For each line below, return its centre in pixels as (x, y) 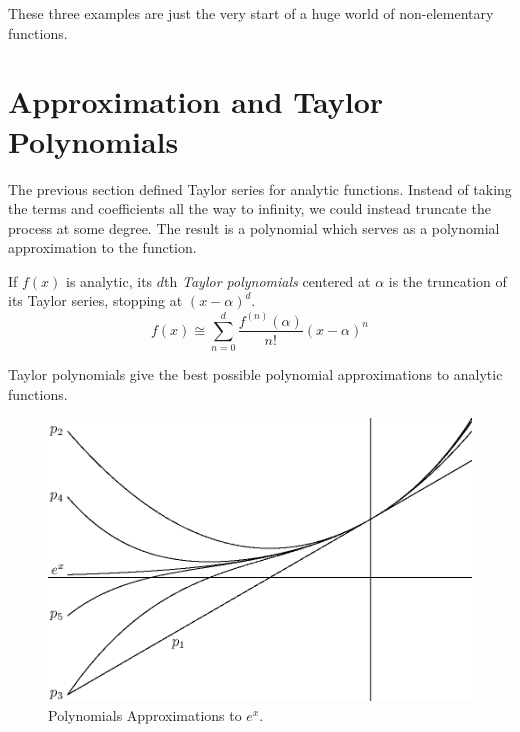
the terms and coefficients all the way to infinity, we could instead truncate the (249, 208)
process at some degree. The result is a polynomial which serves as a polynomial (254, 227)
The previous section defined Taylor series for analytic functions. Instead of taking (260, 188)
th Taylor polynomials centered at (267, 280)
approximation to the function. (102, 247)
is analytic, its (109, 280)
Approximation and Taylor (196, 101)
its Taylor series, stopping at (95, 300)
